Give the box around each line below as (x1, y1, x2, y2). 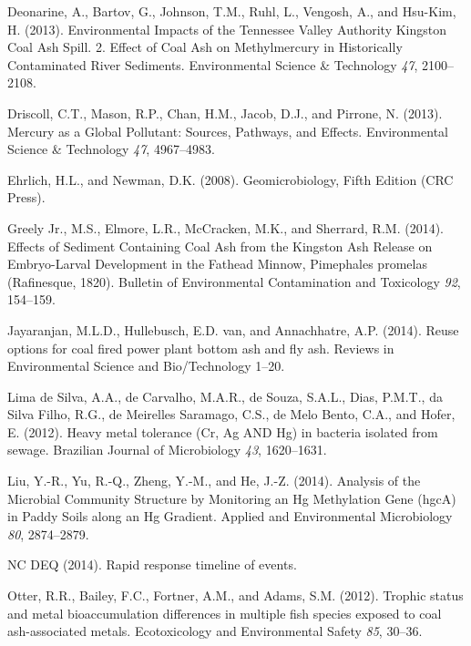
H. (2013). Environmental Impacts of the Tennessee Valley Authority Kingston (7, 19, 447, 38)
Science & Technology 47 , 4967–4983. (7, 139, 215, 159)
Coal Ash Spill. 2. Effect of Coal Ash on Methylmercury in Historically (7, 37, 403, 56)
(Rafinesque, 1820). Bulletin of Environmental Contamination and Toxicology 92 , (7, 272, 461, 291)
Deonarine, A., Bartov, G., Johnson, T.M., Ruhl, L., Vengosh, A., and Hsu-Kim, (7, 2, 456, 20)
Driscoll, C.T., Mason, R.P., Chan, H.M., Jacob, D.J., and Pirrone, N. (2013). (7, 103, 443, 122)
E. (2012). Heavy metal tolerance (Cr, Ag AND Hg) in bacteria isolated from (7, 422, 438, 441)
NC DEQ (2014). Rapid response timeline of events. (7, 555, 297, 574)
